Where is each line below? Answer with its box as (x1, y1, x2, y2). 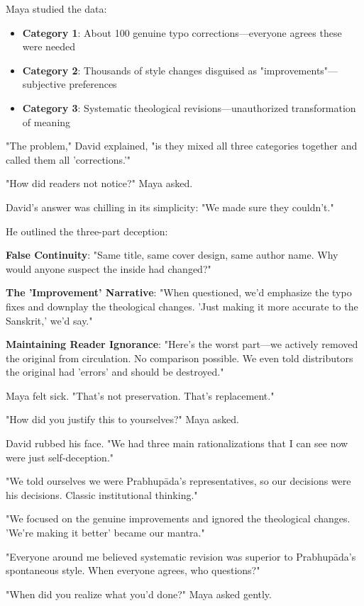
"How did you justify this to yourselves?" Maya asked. (6, 412, 239, 427)
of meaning (22, 114, 71, 129)
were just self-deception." (6, 449, 114, 464)
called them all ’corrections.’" (6, 152, 131, 167)
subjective (22, 77, 66, 91)
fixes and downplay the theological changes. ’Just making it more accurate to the (6, 298, 358, 313)
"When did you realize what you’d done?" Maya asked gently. (6, 586, 272, 601)
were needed (22, 39, 76, 54)
